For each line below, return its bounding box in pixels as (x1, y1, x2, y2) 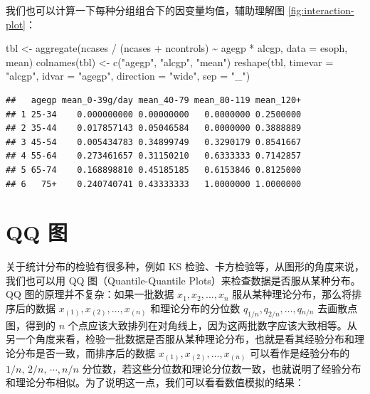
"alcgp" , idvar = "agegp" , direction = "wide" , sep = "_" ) (6, 68, 250, 83)
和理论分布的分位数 (150, 301, 240, 316)
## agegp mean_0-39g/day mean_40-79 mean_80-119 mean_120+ (6, 95, 302, 105)
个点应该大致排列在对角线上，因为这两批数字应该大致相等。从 (68, 317, 357, 332)
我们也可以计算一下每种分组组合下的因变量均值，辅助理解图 (6, 3, 285, 17)
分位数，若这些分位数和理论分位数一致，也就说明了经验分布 (82, 361, 361, 376)
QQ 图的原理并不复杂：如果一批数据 (6, 287, 174, 302)
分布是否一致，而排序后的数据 (15, 346, 155, 361)
